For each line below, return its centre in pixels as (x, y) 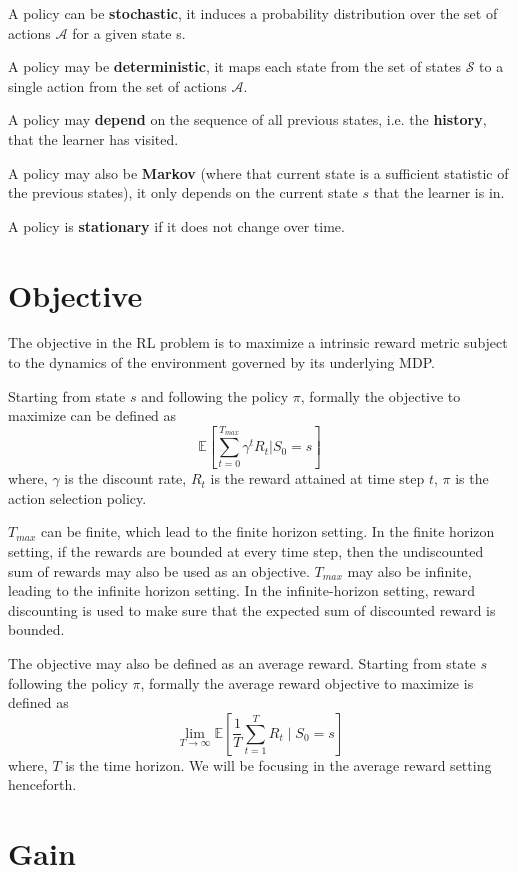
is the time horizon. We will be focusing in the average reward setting (278, 764)
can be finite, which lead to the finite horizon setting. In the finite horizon (268, 531)
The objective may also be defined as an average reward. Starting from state (242, 663)
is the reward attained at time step (317, 478)
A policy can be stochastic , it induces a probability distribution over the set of (253, 13)
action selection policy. (77, 497)
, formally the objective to (380, 395)
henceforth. (42, 784)
